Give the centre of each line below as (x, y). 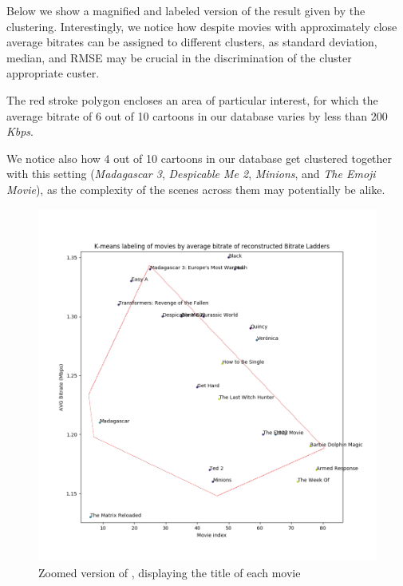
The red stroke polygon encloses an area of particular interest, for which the (192, 99)
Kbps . (20, 131)
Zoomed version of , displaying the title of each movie (170, 572)
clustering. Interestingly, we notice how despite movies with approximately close (202, 26)
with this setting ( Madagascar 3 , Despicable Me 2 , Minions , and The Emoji (191, 174)
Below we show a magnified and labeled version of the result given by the (186, 10)
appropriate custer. (53, 73)
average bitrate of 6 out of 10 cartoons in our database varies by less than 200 (197, 115)
